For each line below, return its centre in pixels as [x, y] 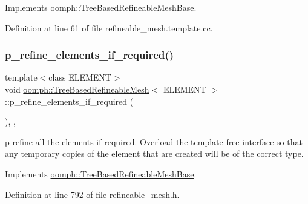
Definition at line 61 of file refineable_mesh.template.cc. [109, 28]
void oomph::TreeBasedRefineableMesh [77, 89]
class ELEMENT [80, 77]
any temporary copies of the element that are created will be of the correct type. [154, 153]
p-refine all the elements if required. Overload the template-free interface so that [154, 141]
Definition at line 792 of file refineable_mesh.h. [92, 194]
